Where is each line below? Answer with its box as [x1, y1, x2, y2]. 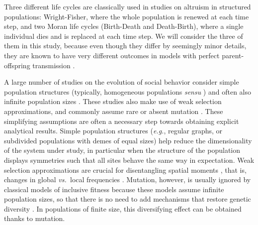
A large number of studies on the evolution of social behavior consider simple [4, 77, 239, 87]
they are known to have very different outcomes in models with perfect [4, 50, 220, 60]
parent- [222, 50, 244, 60]
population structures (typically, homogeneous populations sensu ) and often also [4, 86, 251, 97]
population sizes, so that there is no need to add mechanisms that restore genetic [4, 194, 251, 204]
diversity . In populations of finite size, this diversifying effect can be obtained [4, 203, 242, 214]
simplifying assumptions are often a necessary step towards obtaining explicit [4, 115, 239, 126]
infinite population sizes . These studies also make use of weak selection [4, 96, 222, 107]
